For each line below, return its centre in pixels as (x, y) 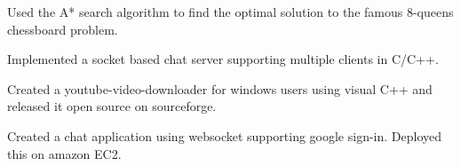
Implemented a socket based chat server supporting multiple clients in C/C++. (223, 59)
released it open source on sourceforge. (112, 106)
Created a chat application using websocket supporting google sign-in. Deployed (225, 135)
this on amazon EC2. (64, 153)
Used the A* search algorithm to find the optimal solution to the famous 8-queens (230, 12)
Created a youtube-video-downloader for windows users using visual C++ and (220, 88)
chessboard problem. (63, 29)
